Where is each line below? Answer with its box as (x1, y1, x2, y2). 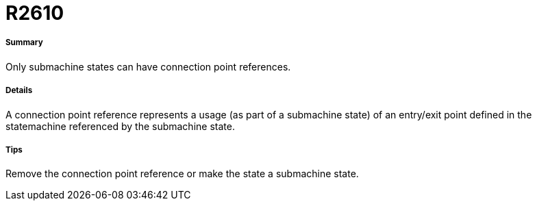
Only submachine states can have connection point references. (5, 60, 291, 73)
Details (5, 86, 33, 96)
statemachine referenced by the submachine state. (5, 120, 235, 132)
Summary (5, 38, 43, 48)
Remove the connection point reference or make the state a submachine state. (5, 168, 359, 180)
